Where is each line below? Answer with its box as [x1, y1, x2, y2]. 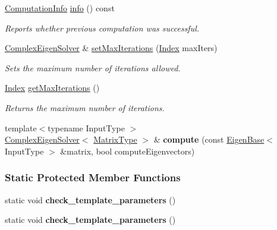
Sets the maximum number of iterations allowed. [5, 61, 181, 74]
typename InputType [48, 121, 125, 134]
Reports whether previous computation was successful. [5, 21, 200, 34]
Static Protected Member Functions [5, 170, 181, 185]
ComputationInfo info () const [5, 2, 115, 14]
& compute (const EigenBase [153, 133, 265, 146]
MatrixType [93, 133, 137, 146]
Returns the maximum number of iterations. [5, 101, 165, 114]
